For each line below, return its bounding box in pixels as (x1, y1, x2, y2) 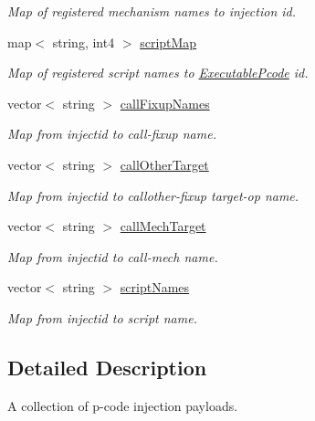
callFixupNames (120, 93, 210, 112)
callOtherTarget (120, 154, 209, 174)
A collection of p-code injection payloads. (7, 395, 238, 415)
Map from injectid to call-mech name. (7, 247, 218, 266)
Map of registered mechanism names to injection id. (7, 2, 297, 20)
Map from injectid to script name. (7, 308, 197, 327)
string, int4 (52, 32, 115, 51)
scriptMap (140, 32, 197, 51)
